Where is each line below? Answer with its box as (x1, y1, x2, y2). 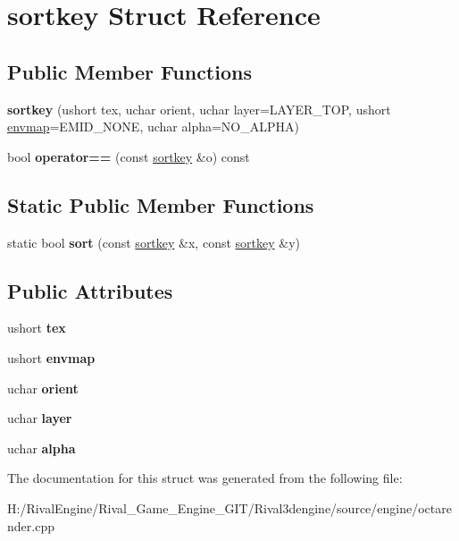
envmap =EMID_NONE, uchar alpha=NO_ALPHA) (7, 117, 299, 136)
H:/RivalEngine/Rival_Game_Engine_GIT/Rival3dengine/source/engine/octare (7, 498, 452, 517)
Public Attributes (7, 276, 173, 304)
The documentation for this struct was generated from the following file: (7, 469, 403, 487)
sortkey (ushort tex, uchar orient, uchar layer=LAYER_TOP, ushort (7, 99, 391, 118)
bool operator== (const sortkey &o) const (7, 147, 250, 165)
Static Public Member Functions (7, 190, 314, 218)
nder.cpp (7, 516, 54, 535)
